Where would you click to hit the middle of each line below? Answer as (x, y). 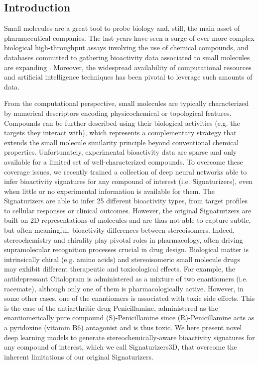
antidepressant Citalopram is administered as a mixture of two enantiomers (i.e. (126, 279)
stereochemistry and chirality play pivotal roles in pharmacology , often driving (124, 239)
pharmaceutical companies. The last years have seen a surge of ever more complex (129, 38)
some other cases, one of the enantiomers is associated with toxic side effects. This (129, 298)
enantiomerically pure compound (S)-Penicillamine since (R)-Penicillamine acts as (129, 318)
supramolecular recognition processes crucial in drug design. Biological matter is (126, 249)
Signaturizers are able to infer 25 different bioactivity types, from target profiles (126, 201)
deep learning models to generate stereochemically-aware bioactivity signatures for (129, 337)
